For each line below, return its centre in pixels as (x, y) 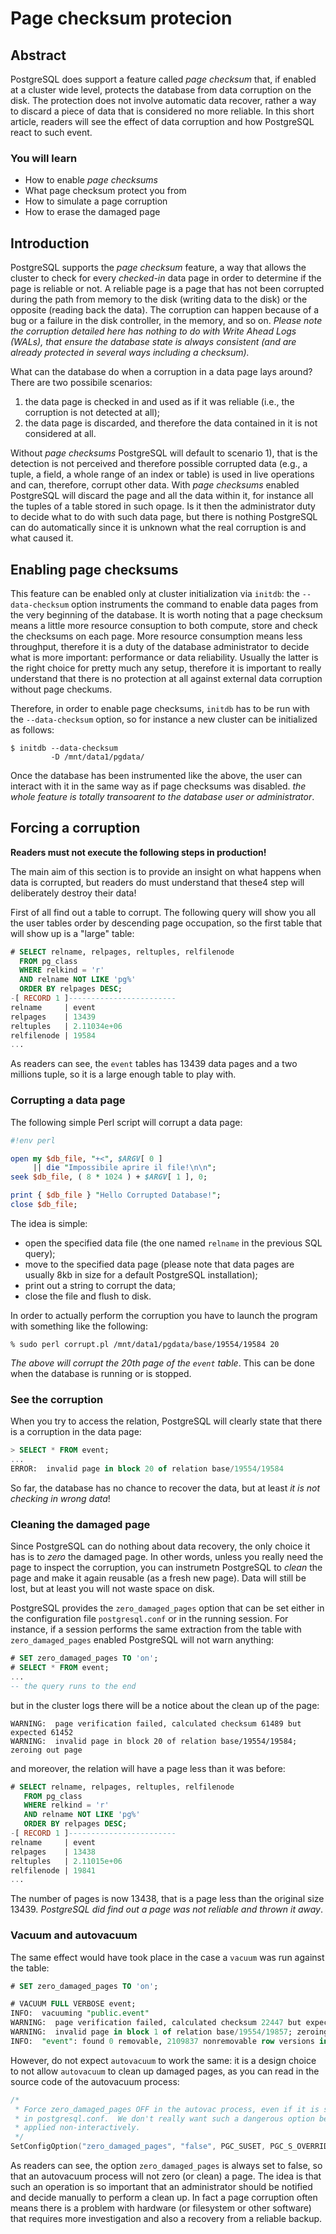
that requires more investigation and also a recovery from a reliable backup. (166, 2219)
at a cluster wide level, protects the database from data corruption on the (161, 90)
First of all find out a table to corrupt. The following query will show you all (163, 912)
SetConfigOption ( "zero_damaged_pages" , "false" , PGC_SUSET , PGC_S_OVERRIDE (171, 2147)
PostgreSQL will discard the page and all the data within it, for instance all (162, 496)
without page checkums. (61, 689)
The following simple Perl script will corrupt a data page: (126, 1122)
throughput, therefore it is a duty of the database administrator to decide (160, 646)
